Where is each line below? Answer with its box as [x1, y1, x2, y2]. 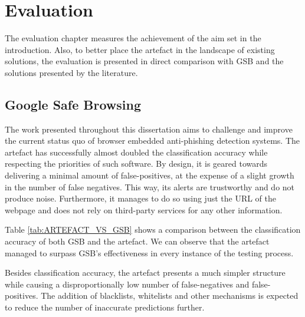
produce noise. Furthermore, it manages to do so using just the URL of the [5, 192, 277, 204]
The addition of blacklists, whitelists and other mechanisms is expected [41, 289, 299, 302]
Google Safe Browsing [5, 95, 142, 113]
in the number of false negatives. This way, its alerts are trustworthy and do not [5, 180, 295, 193]
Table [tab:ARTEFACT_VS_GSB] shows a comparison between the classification [5, 223, 301, 236]
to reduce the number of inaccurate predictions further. [5, 301, 205, 313]
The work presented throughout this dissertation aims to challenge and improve [5, 123, 293, 135]
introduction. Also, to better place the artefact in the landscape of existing [5, 43, 275, 55]
